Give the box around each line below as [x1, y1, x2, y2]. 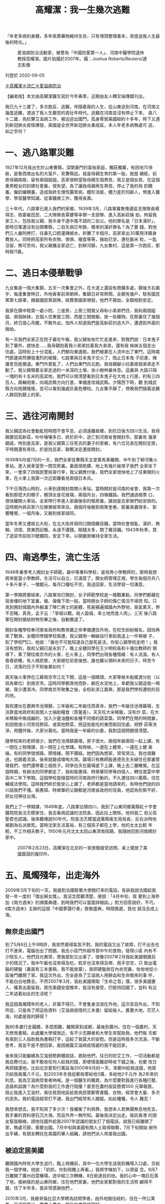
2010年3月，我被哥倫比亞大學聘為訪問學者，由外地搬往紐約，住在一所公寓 [5, 1195, 156, 1201]
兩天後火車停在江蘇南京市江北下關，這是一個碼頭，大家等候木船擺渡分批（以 [5, 674, 160, 680]
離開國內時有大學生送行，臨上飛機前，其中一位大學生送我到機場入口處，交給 [5, 1160, 160, 1166]
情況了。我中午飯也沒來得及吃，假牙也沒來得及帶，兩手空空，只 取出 [13, 960, 153, 966]
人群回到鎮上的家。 [5, 392, 44, 398]
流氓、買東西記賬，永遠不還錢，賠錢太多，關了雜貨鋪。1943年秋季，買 [13, 527, 157, 532]
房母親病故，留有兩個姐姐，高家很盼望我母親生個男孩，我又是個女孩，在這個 [5, 177, 160, 183]
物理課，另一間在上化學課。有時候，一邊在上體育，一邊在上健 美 [22, 744, 153, 750]
